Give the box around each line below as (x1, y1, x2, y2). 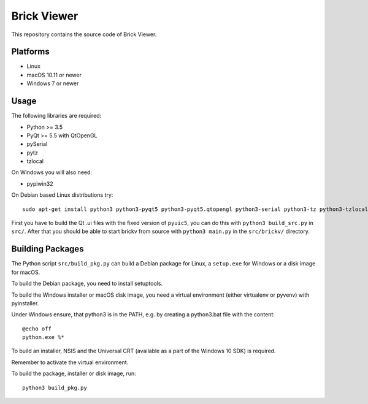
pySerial (26, 140, 48, 148)
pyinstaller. (11, 299, 39, 307)
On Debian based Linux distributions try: (11, 191, 113, 199)
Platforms (11, 47, 50, 57)
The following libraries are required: (11, 112, 102, 120)
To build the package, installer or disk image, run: (11, 370, 136, 377)
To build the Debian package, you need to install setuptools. (11, 280, 163, 288)
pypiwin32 (26, 180, 53, 187)
